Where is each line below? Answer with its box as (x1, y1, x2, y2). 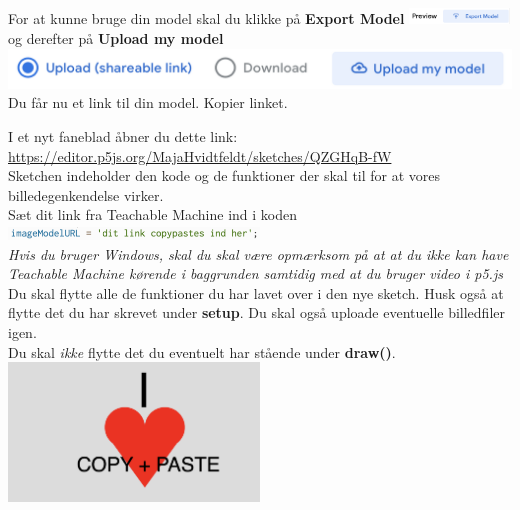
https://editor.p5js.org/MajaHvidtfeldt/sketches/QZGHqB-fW (8, 145, 392, 166)
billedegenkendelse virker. (8, 184, 164, 205)
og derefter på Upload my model (8, 27, 224, 48)
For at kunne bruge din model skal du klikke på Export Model (8, 8, 405, 29)
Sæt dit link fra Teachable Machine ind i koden (8, 204, 298, 225)
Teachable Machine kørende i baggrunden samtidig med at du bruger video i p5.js (8, 263, 503, 284)
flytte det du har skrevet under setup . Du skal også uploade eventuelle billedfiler (8, 302, 505, 323)
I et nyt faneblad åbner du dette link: (8, 126, 238, 147)
